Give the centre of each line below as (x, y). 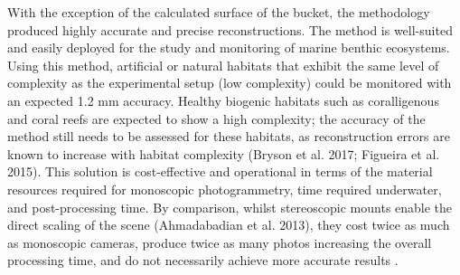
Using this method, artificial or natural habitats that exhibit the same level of (223, 65)
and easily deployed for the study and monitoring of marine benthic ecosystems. (229, 47)
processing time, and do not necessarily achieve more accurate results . (203, 260)
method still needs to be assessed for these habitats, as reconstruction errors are (229, 136)
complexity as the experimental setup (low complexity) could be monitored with (230, 83)
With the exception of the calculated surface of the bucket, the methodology (219, 12)
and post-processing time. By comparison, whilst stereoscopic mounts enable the (230, 207)
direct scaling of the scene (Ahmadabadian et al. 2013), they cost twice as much (229, 225)
